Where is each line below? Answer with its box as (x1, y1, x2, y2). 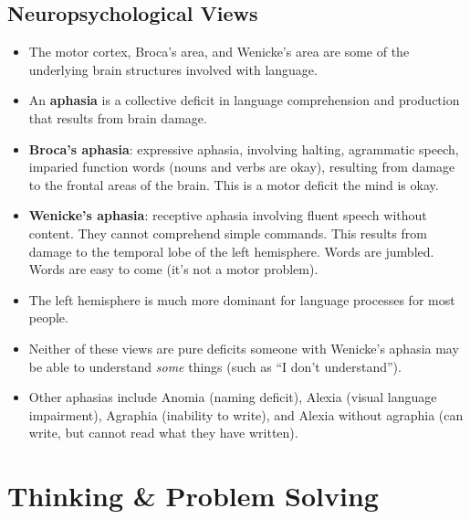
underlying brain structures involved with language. (28, 59, 318, 79)
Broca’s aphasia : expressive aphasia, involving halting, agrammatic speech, (28, 139, 459, 158)
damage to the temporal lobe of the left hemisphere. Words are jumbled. (28, 241, 434, 260)
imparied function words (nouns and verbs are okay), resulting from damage (28, 157, 455, 176)
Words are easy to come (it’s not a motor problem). (28, 259, 319, 279)
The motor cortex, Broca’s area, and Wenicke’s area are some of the (28, 42, 410, 61)
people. (28, 308, 68, 327)
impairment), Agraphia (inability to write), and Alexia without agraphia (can (28, 405, 464, 424)
